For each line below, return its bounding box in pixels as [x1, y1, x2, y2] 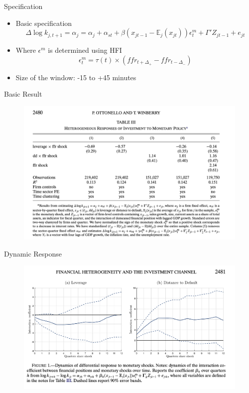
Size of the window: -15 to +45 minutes [15, 72, 136, 82]
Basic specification [15, 17, 72, 28]
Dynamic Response [4, 248, 62, 259]
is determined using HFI [48, 45, 122, 55]
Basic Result [4, 89, 42, 99]
